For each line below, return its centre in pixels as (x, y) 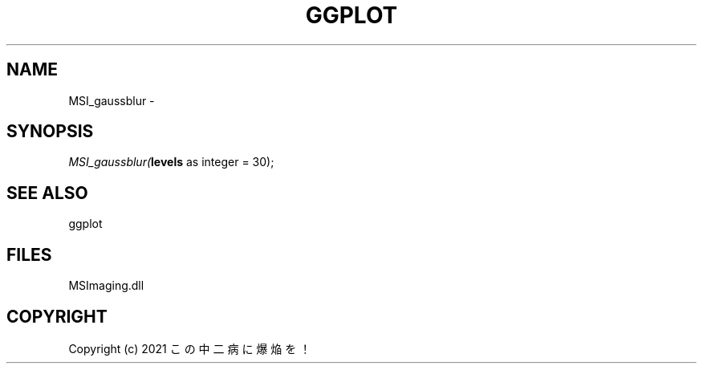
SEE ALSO (47, 193)
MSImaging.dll (106, 286)
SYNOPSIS (50, 132)
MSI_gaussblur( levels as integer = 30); (171, 162)
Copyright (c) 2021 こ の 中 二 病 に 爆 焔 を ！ (190, 348)
